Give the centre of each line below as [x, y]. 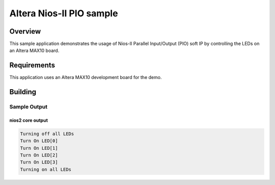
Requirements [32, 65]
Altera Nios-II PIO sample [64, 13]
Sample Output [29, 107]
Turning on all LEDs [46, 169]
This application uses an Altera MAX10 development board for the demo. [86, 77]
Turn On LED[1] [39, 148]
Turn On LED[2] [39, 155]
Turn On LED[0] [39, 141]
